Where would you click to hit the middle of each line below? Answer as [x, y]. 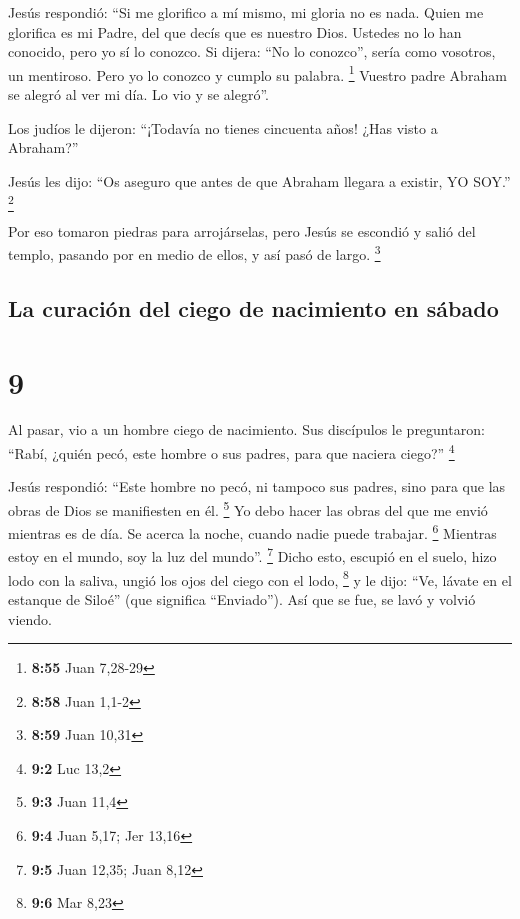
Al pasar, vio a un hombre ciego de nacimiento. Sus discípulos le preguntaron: [246, 429]
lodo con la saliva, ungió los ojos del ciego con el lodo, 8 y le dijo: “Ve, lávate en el [260, 578]
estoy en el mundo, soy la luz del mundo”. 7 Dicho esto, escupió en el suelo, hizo [252, 555]
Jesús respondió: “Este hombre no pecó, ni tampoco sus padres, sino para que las [257, 486]
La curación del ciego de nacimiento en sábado [253, 307]
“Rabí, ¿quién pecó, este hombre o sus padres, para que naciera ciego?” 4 [231, 451]
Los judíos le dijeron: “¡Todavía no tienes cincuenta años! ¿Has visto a [223, 127]
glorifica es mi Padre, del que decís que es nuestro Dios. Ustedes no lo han [235, 31]
